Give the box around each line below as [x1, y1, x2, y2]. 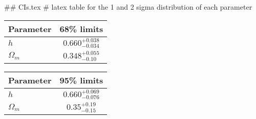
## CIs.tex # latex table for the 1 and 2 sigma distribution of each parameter [4, 2, 252, 12]
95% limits [59, 74, 103, 86]
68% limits [59, 22, 103, 35]
